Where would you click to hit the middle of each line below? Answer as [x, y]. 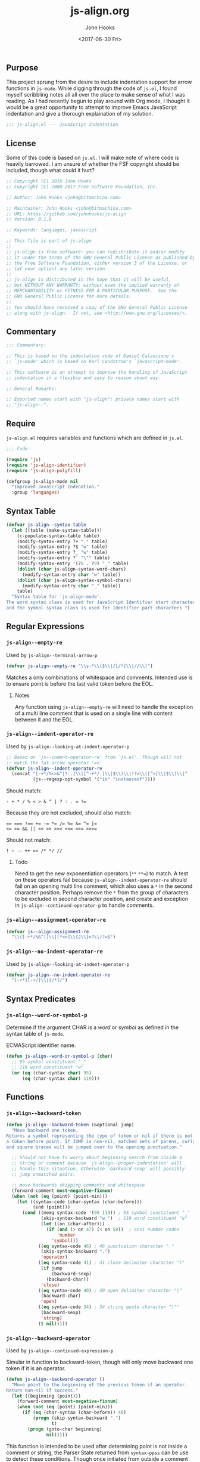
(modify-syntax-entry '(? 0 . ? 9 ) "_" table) [73, 564]
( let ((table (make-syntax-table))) [57, 530]
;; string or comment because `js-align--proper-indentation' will [97, 1163]
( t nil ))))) [53, 1324]
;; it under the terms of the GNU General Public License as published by [101, 258]
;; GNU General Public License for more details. [69, 296]
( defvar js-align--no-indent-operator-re [58, 975]
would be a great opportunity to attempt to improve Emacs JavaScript [92, 107]
